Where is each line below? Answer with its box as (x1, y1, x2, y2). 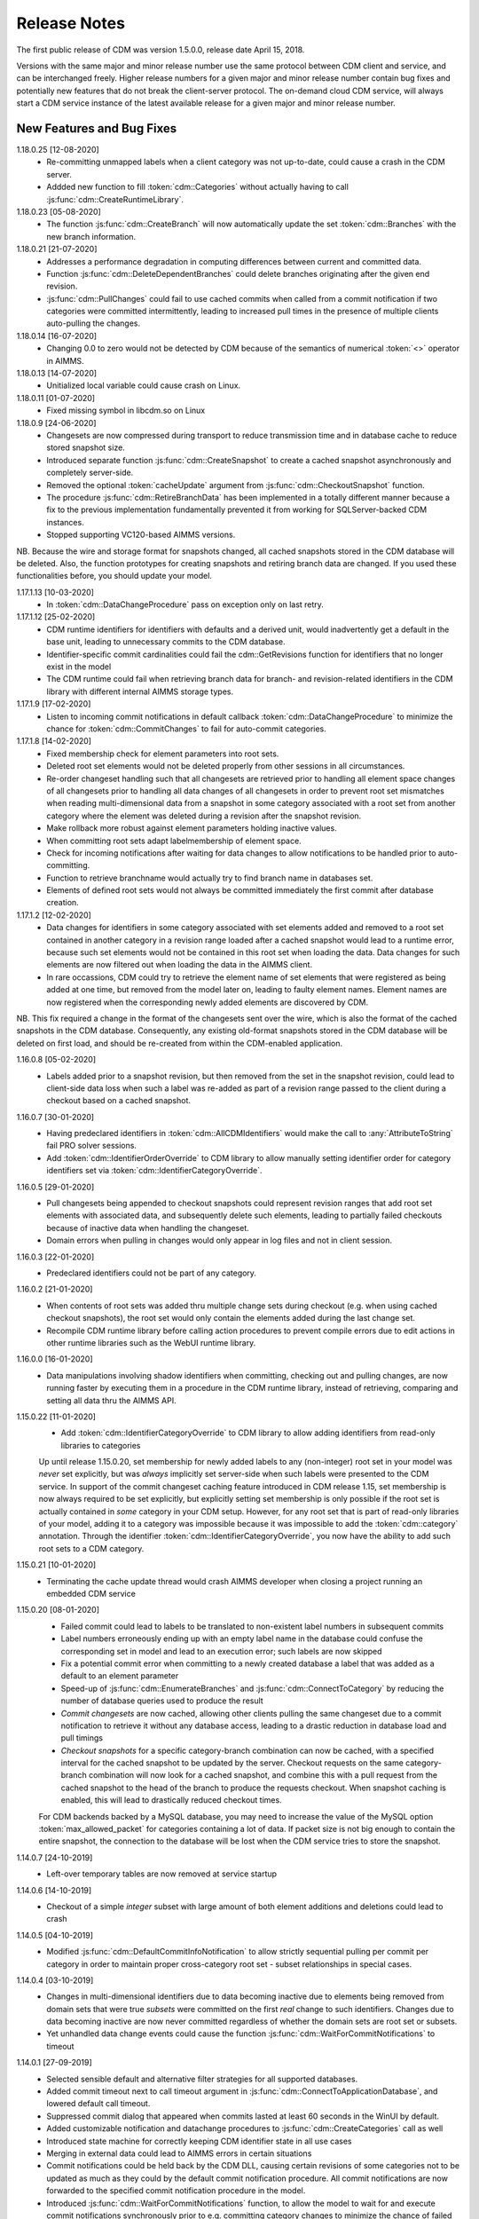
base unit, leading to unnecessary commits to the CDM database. (46, 636, 286, 647)
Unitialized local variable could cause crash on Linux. (46, 380, 241, 391)
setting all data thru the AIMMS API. (46, 1394, 177, 1406)
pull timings (60, 1733, 104, 1743)
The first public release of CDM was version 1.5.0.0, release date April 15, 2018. (16, 44, 305, 55)
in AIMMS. (46, 355, 84, 366)
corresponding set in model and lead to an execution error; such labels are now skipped (60, 1646, 382, 1656)
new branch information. (46, 231, 137, 241)
